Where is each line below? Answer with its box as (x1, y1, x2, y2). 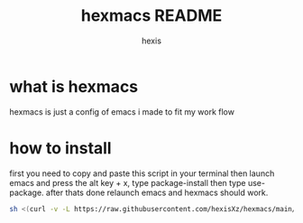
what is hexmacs (9, 76, 139, 97)
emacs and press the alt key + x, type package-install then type (9, 177, 246, 188)
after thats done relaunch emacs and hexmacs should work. (45, 187, 269, 198)
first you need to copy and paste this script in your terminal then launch (9, 168, 275, 179)
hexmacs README (80, 5, 223, 26)
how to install (9, 137, 112, 158)
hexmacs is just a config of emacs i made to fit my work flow (9, 106, 234, 117)
